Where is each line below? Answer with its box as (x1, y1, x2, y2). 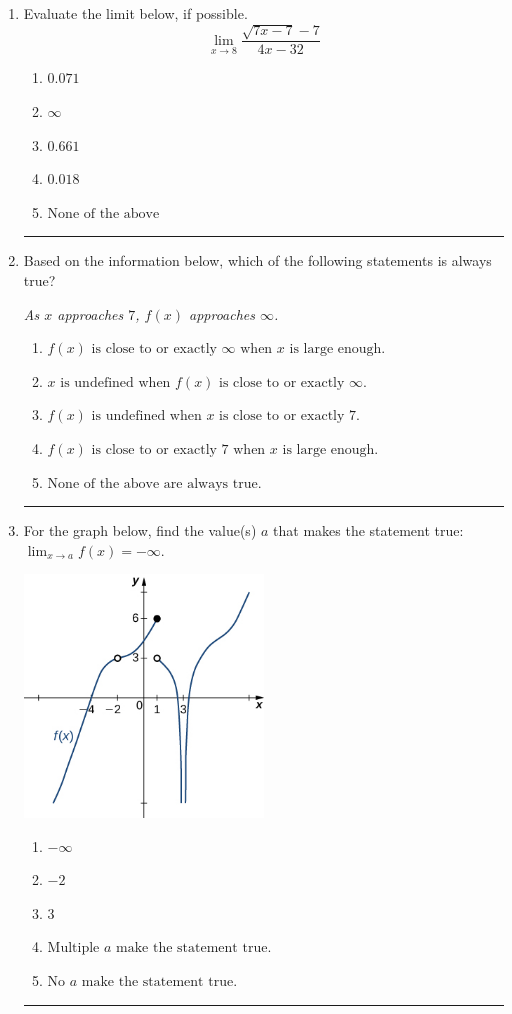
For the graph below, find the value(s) (23, 520, 257, 541)
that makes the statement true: (273, 520, 464, 541)
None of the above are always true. (47, 476, 262, 491)
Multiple (47, 941, 100, 956)
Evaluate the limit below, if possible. (23, 3, 248, 23)
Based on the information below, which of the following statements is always (23, 250, 492, 271)
